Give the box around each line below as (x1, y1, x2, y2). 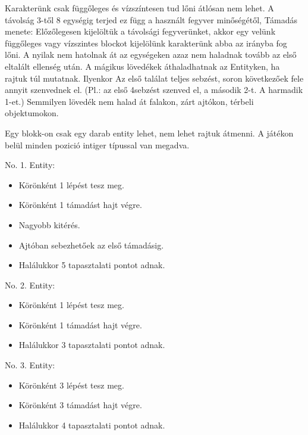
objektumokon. (5, 107, 59, 119)
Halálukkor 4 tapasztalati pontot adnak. (18, 418, 165, 431)
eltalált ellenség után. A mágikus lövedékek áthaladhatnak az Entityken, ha (5, 60, 280, 72)
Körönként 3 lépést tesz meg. (18, 378, 124, 391)
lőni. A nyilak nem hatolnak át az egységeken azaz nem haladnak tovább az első (5, 48, 297, 61)
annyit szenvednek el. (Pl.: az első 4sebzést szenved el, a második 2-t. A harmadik (5, 83, 303, 96)
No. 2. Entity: (5, 278, 55, 291)
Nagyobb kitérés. (18, 218, 80, 231)
